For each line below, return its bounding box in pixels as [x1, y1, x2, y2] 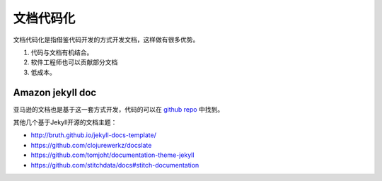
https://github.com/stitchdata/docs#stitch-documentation [30, 160, 199, 169]
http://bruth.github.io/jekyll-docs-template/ [30, 131, 157, 139]
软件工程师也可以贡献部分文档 [30, 58, 118, 66]
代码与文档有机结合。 [30, 48, 93, 57]
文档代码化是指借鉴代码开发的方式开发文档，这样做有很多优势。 [13, 35, 199, 44]
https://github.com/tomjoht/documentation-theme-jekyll [30, 151, 195, 159]
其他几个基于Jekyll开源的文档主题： [13, 118, 117, 127]
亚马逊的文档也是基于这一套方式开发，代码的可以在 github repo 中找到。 [13, 105, 224, 113]
